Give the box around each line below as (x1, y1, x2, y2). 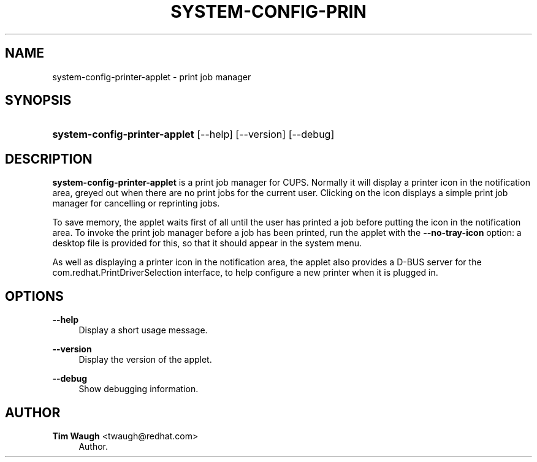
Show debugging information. (78, 384, 199, 395)
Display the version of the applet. (78, 354, 212, 365)
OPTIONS (5, 288, 64, 304)
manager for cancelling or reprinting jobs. (52, 198, 220, 209)
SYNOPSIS (5, 93, 72, 108)
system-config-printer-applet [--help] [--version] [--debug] (52, 128, 335, 141)
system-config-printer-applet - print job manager (52, 71, 251, 82)
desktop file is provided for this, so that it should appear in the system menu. (52, 238, 362, 249)
